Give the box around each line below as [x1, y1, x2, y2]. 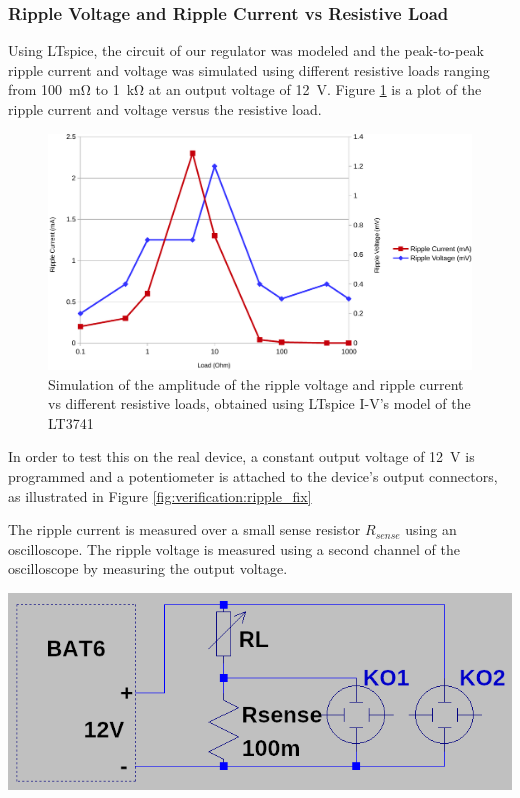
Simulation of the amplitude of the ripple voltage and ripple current [48, 373, 464, 394]
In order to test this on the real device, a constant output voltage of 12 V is [8, 446, 475, 467]
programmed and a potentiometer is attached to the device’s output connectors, [8, 465, 498, 486]
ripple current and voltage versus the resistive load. [8, 99, 322, 119]
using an [405, 519, 457, 540]
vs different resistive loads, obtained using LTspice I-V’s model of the [48, 393, 471, 414]
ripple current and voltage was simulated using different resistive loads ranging [8, 59, 490, 80]
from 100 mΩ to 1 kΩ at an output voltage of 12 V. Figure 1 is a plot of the [8, 79, 482, 100]
